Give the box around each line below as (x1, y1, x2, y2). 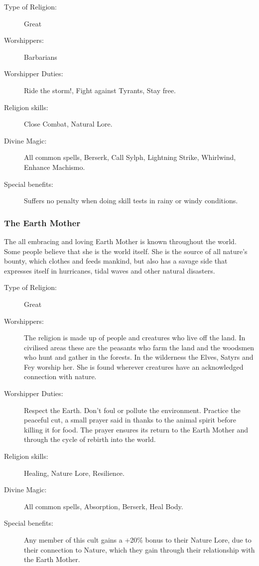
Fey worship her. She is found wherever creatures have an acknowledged (24, 361, 244, 372)
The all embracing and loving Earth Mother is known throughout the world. (4, 236, 237, 246)
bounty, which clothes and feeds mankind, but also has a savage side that (4, 256, 228, 266)
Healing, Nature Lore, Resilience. (24, 467, 125, 478)
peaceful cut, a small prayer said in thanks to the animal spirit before (24, 415, 236, 425)
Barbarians (24, 51, 57, 62)
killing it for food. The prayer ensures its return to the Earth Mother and (24, 424, 248, 434)
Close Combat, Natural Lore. (24, 119, 113, 129)
